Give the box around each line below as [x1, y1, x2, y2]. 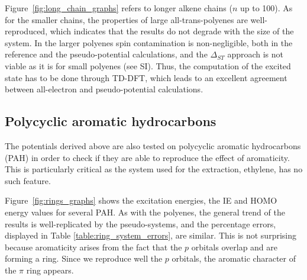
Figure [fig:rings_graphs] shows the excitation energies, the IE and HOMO [5, 194, 277, 207]
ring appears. [26, 263, 74, 276]
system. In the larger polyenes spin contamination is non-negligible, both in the [5, 36, 293, 49]
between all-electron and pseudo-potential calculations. [5, 83, 203, 95]
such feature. [5, 174, 51, 186]
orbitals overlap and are [191, 240, 278, 253]
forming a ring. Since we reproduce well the [5, 252, 163, 265]
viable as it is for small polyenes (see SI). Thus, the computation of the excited [5, 59, 291, 72]
